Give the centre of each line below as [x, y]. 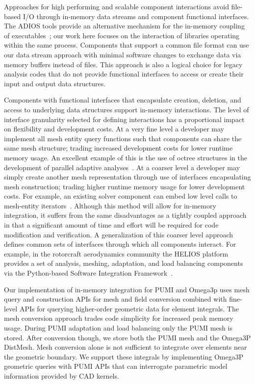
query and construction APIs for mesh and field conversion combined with [115, 299]
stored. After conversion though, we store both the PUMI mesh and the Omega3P [127, 337]
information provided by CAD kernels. [62, 375]
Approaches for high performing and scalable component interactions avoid [116, 6]
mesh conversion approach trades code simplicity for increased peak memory [119, 318]
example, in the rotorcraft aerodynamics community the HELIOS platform [116, 253]
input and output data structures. [55, 83]
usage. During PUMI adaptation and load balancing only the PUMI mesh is [118, 328]
